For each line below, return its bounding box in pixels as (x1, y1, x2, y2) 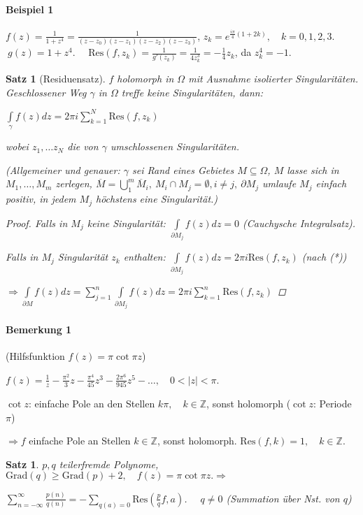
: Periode (313, 396, 352, 411)
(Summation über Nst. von (226, 491, 340, 505)
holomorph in (117, 71, 174, 85)
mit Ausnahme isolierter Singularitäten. (188, 71, 359, 85)
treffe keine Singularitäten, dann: (121, 85, 263, 99)
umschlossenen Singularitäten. (110, 139, 240, 154)
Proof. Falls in (6, 215, 68, 230)
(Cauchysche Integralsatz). (243, 215, 355, 230)
